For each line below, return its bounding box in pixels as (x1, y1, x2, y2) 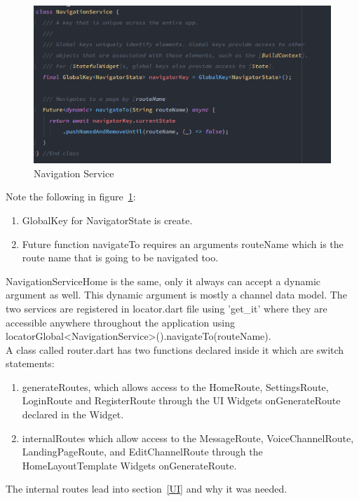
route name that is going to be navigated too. (22, 250, 219, 265)
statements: (6, 356, 55, 371)
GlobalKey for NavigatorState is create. (22, 212, 193, 227)
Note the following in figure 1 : (6, 189, 136, 204)
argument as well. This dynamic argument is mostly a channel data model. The (6, 287, 347, 302)
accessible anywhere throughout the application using (6, 315, 235, 329)
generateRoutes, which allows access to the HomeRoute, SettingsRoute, (22, 379, 329, 394)
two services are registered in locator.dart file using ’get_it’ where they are (6, 301, 327, 315)
